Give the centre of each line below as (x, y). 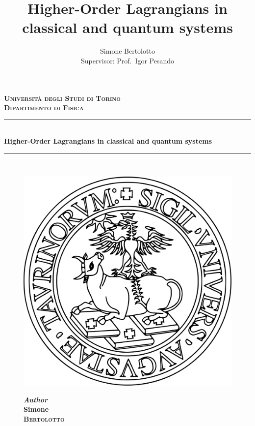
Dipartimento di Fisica (44, 107)
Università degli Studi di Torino (62, 98)
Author (36, 399)
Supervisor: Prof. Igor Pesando (127, 60)
